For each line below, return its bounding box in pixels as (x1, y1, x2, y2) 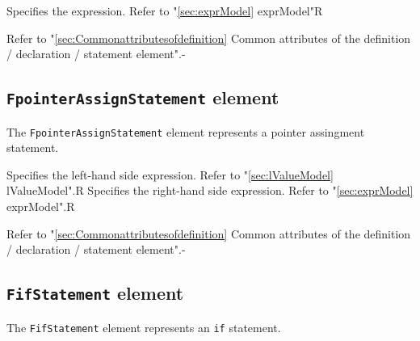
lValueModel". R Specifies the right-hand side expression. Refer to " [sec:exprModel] (6, 182, 414, 199)
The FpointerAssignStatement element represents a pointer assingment (6, 123, 365, 140)
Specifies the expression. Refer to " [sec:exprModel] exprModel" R (6, 2, 323, 19)
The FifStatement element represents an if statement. (6, 318, 281, 335)
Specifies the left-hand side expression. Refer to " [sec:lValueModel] (6, 166, 334, 183)
